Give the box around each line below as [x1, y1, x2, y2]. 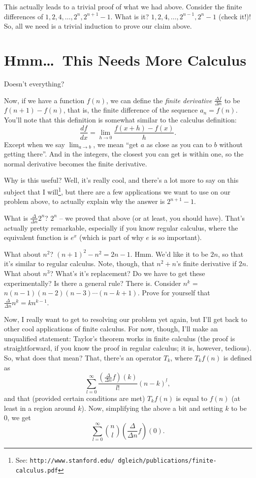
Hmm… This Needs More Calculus [4, 49, 247, 70]
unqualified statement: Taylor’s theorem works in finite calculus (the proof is [4, 333, 235, 343]
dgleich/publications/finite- [118, 457, 217, 465]
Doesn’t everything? [4, 78, 64, 88]
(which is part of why [79, 232, 144, 242]
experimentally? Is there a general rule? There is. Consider [4, 278, 181, 288]
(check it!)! [218, 11, 251, 21]
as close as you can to [146, 139, 212, 149]
